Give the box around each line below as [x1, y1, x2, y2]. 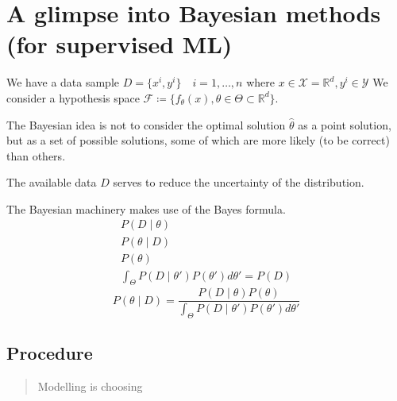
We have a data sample [6, 74, 120, 91]
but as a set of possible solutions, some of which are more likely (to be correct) [6, 132, 390, 148]
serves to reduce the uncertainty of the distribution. [113, 174, 364, 191]
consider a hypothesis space [6, 89, 140, 106]
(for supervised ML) [6, 28, 233, 60]
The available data [6, 174, 97, 191]
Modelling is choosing [37, 378, 143, 395]
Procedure [6, 341, 93, 365]
